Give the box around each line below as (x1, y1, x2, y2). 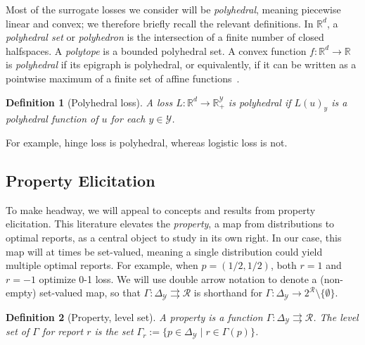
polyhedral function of (6, 111, 98, 126)
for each (110, 111, 146, 126)
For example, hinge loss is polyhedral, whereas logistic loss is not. (6, 134, 288, 149)
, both (270, 258, 297, 272)
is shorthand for (193, 285, 262, 300)
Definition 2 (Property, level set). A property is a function (6, 309, 263, 324)
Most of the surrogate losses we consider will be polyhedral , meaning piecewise (6, 2, 341, 16)
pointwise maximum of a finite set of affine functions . (6, 70, 240, 85)
